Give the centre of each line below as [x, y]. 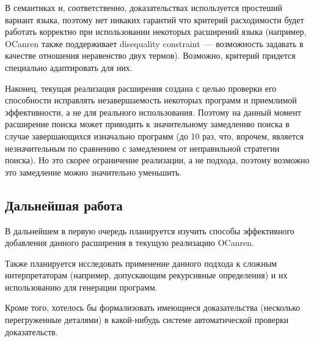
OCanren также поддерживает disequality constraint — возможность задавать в [154, 43]
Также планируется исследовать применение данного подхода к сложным [141, 263]
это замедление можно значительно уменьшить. [93, 172]
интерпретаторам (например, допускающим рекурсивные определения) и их [146, 275]
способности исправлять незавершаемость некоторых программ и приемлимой [151, 100]
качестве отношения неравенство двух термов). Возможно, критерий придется [150, 55]
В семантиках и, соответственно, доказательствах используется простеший [144, 7]
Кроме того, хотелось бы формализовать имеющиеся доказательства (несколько [153, 307]
